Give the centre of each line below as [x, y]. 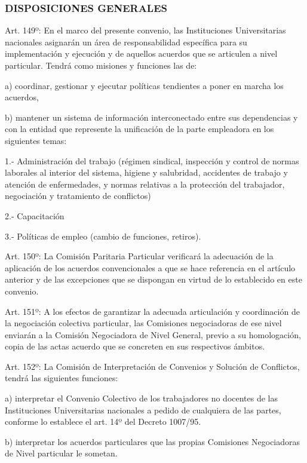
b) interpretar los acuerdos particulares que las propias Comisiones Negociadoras [153, 441]
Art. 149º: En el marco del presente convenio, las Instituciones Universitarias [145, 30]
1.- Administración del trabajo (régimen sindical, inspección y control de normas [152, 160]
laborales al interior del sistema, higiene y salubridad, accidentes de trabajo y [146, 172]
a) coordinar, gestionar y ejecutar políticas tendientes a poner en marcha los [144, 85]
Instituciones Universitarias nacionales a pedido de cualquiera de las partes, [143, 410]
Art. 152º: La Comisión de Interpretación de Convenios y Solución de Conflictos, [152, 366]
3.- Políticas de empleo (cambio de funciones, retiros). [103, 236]
